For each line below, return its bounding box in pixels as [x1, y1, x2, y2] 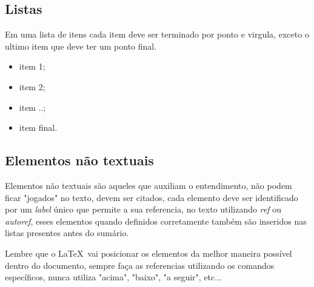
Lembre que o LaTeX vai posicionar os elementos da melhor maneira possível [5, 246, 292, 259]
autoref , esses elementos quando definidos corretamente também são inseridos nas [5, 214, 307, 227]
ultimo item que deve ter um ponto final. [5, 39, 157, 52]
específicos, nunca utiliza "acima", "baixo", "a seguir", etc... [5, 271, 222, 283]
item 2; [19, 80, 45, 93]
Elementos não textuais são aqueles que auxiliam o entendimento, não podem [5, 179, 292, 191]
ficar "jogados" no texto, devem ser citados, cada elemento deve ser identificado [5, 191, 298, 203]
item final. [19, 121, 58, 134]
